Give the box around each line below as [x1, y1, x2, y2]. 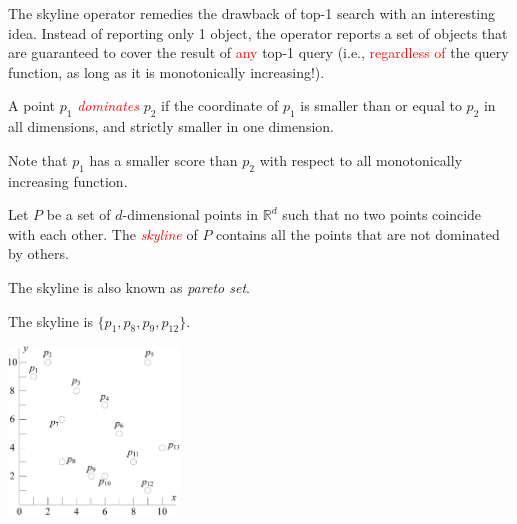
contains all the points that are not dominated [216, 223, 500, 244]
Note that [8, 149, 68, 170]
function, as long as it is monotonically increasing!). [8, 61, 325, 82]
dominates [77, 95, 140, 116]
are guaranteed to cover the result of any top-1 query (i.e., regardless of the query [8, 42, 509, 63]
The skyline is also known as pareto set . [8, 276, 250, 297]
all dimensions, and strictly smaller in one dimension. [8, 116, 334, 137]
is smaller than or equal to [300, 95, 462, 116]
